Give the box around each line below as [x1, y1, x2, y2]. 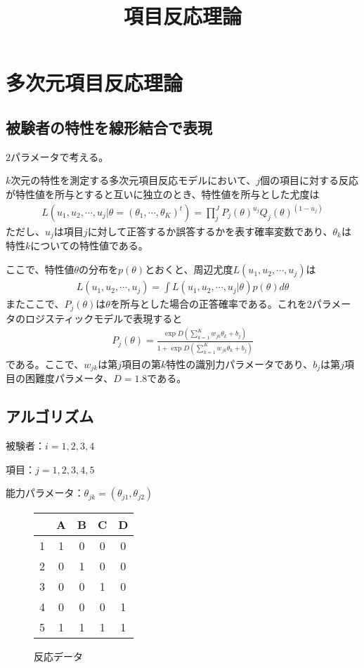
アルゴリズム [6, 405, 94, 427]
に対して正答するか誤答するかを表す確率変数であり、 [87, 224, 333, 239]
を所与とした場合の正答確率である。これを [110, 296, 307, 311]
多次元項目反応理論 [6, 68, 183, 97]
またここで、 [6, 296, 65, 311]
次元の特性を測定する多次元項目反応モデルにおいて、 [11, 173, 256, 188]
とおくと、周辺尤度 [145, 262, 233, 277]
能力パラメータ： [6, 485, 84, 500]
